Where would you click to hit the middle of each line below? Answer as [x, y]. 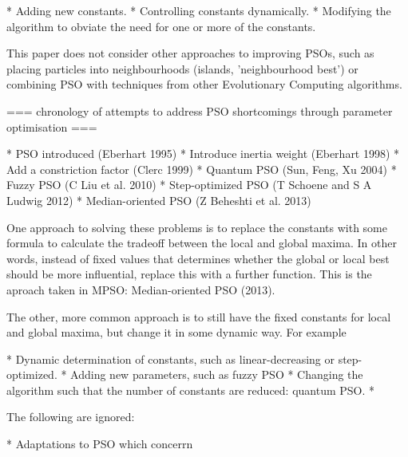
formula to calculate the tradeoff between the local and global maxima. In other [202, 243]
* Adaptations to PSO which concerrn [100, 444]
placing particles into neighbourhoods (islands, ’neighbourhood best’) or [182, 68]
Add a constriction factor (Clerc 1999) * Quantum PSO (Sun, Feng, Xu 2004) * [202, 169]
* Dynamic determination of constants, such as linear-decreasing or [170, 359]
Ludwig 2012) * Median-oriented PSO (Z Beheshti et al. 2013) [159, 200]
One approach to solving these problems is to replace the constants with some [197, 227]
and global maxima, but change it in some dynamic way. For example [176, 332]
